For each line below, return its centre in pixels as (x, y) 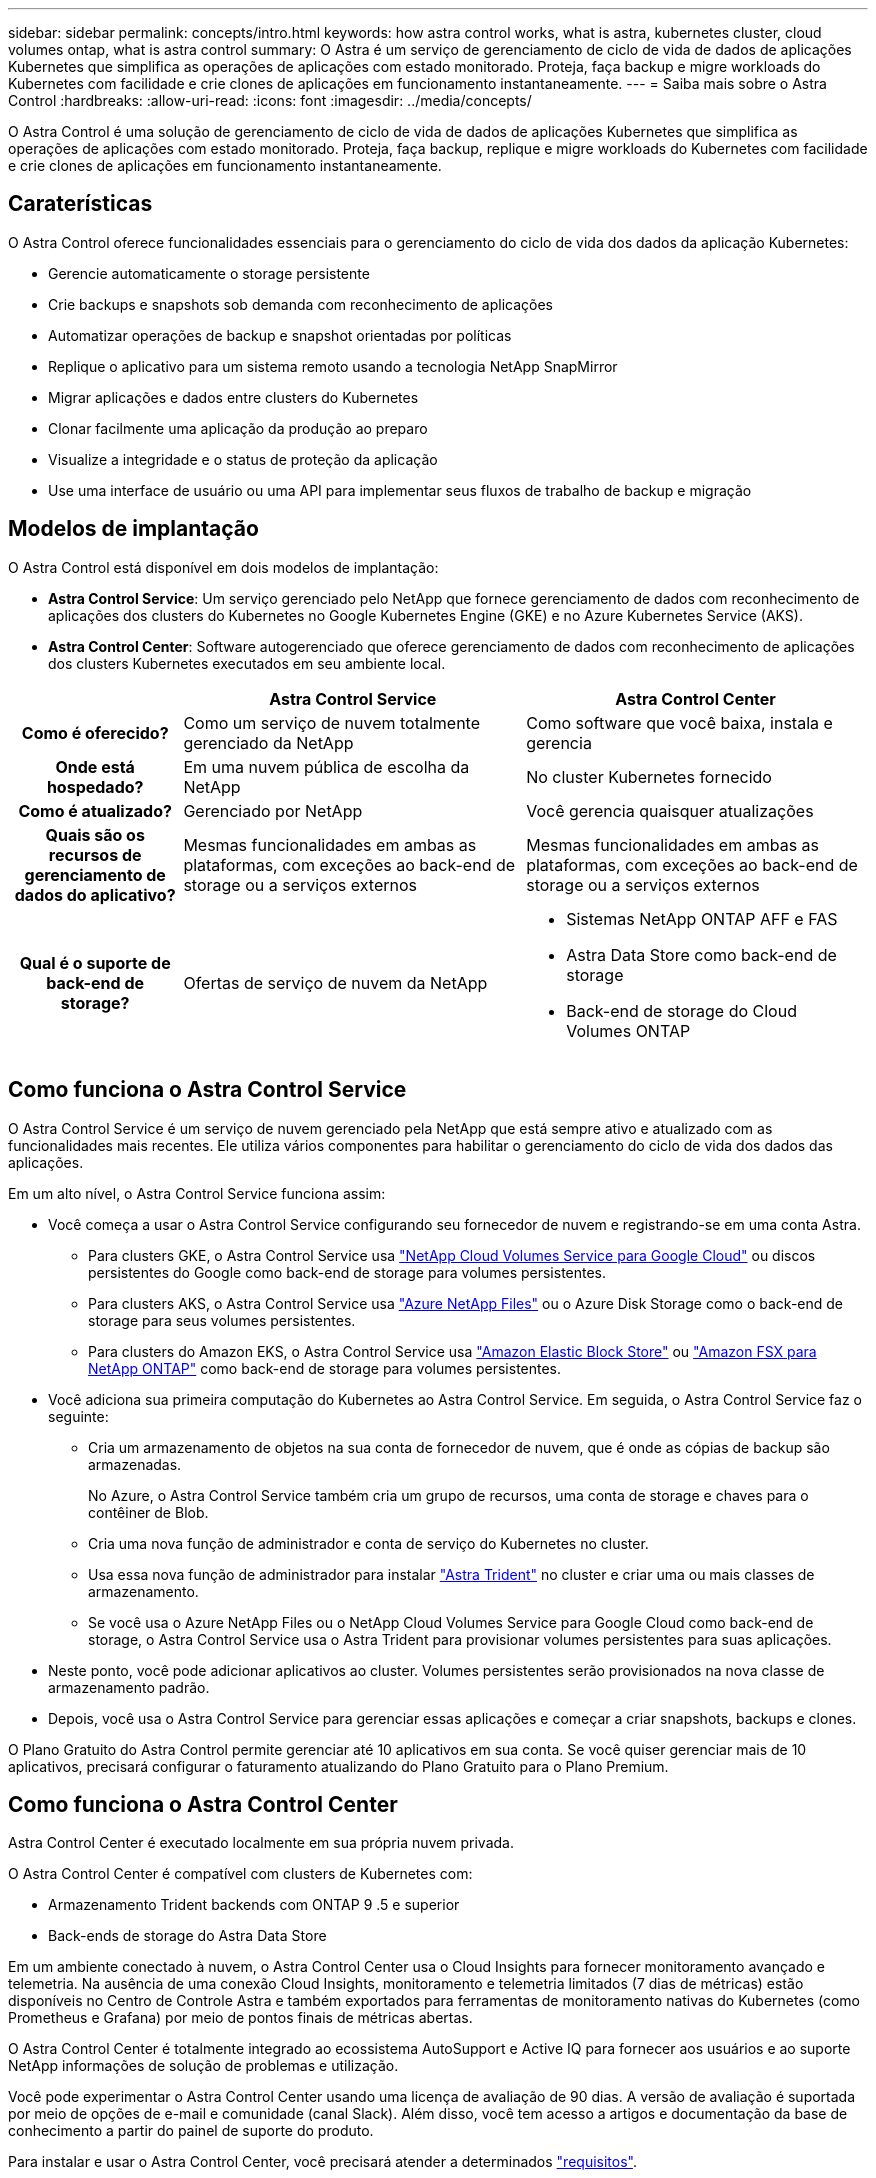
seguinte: (78, 1416)
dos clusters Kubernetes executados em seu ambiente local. (247, 663)
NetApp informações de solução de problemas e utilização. (203, 2066)
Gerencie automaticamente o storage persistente (209, 273)
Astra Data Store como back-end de (701, 954)
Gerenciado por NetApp (273, 810)
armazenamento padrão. (129, 1687)
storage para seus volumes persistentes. (222, 1320)
